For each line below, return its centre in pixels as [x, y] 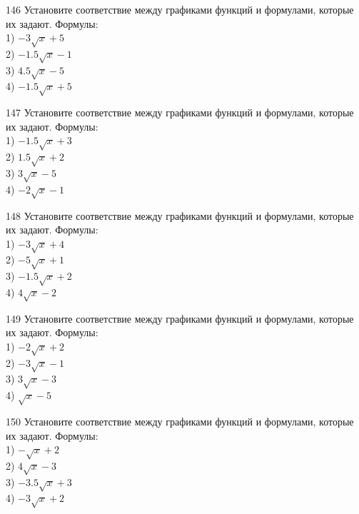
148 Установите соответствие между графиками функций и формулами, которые [180, 215]
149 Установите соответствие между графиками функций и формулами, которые [180, 318]
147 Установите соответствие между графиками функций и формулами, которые [180, 112]
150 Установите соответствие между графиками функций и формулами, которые [180, 421]
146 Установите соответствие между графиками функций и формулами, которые [180, 9]
